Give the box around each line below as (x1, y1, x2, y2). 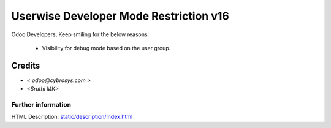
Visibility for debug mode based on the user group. (42, 44, 171, 51)
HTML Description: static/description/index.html (11, 113, 133, 121)
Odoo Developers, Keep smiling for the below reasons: (11, 31, 150, 38)
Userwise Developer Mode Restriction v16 (11, 9, 229, 23)
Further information (11, 100, 72, 108)
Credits (11, 60, 40, 70)
